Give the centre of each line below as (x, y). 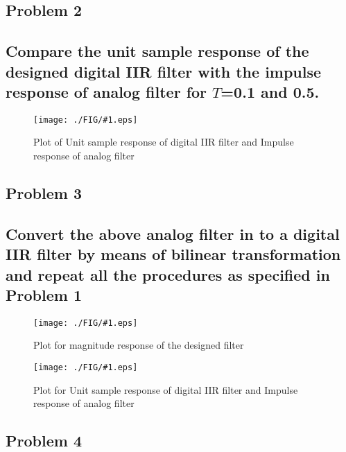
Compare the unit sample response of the (157, 51)
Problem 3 (44, 193)
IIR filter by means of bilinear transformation (173, 254)
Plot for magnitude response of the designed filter (139, 345)
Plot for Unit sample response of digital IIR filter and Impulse (166, 389)
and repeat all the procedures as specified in (168, 274)
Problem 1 (44, 294)
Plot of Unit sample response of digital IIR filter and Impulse (164, 142)
